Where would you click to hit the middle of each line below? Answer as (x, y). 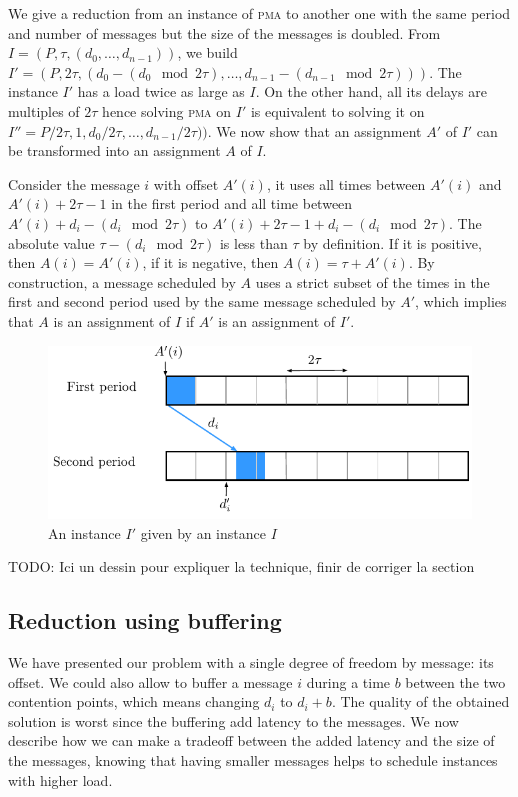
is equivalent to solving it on (337, 110)
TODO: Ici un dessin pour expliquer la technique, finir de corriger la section (241, 566)
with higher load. (60, 779)
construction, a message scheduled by (122, 281)
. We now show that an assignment (314, 130)
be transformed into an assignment (114, 150)
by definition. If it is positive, (392, 242)
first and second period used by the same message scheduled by (202, 301)
